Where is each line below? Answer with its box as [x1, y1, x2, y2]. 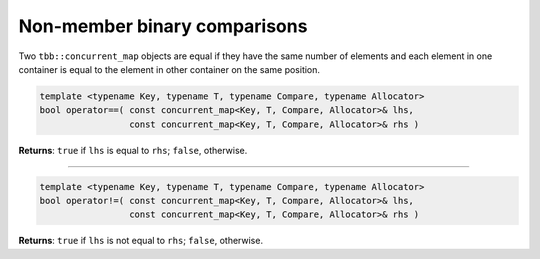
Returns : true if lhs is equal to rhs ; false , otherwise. [18, 144, 248, 156]
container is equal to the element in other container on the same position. [18, 63, 320, 75]
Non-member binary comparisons [18, 15, 308, 37]
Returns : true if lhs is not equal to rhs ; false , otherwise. [18, 235, 264, 247]
